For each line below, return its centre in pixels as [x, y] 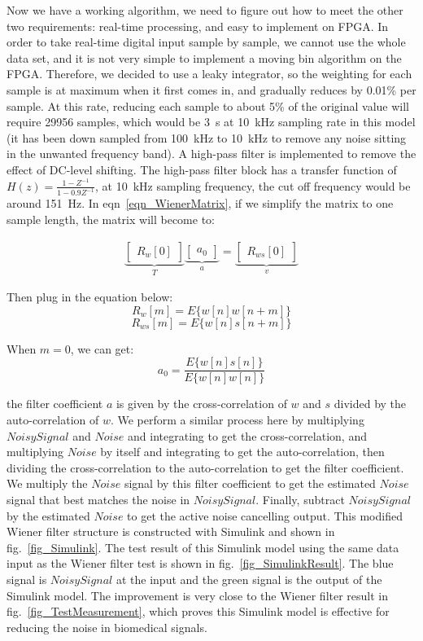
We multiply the [47, 483]
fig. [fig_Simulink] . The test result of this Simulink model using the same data [203, 547]
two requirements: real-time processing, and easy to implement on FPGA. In [198, 26]
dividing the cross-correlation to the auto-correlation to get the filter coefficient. [205, 467]
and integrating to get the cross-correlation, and [247, 435]
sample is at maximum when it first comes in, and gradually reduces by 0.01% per [211, 89]
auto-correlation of [53, 419]
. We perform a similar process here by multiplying [237, 419]
